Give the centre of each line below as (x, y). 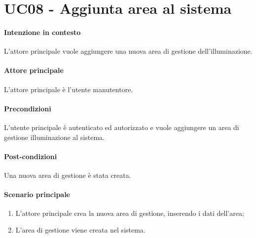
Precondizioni (28, 108)
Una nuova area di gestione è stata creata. (68, 175)
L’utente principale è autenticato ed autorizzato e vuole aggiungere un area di (122, 127)
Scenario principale (37, 194)
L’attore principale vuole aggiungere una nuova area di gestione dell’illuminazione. (128, 51)
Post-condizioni (31, 156)
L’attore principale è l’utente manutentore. (69, 89)
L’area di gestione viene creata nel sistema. (80, 229)
